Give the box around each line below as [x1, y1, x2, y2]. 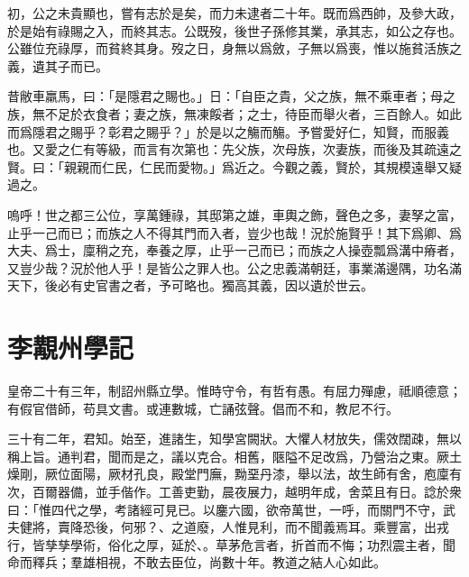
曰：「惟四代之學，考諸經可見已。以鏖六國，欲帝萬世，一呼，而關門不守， [7, 499, 443, 518]
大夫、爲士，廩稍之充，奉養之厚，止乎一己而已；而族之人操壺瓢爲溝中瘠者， [7, 241, 462, 260]
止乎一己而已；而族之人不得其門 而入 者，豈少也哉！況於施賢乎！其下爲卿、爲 [7, 223, 462, 242]
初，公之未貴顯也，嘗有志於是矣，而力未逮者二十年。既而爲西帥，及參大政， [7, 4, 462, 22]
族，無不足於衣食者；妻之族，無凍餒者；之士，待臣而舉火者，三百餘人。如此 [7, 104, 462, 123]
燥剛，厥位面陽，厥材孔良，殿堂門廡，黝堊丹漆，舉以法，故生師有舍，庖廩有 [7, 464, 462, 483]
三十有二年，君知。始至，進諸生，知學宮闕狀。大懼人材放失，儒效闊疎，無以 [7, 429, 462, 448]
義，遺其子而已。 [7, 56, 108, 75]
